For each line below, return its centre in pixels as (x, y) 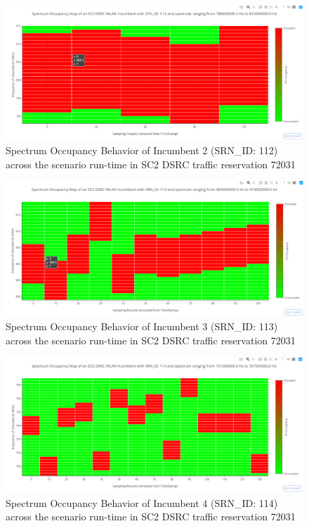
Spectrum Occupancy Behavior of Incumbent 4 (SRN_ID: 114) (142, 502)
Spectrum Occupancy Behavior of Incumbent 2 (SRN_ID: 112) (142, 150)
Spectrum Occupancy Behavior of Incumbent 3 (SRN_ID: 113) (142, 326)
